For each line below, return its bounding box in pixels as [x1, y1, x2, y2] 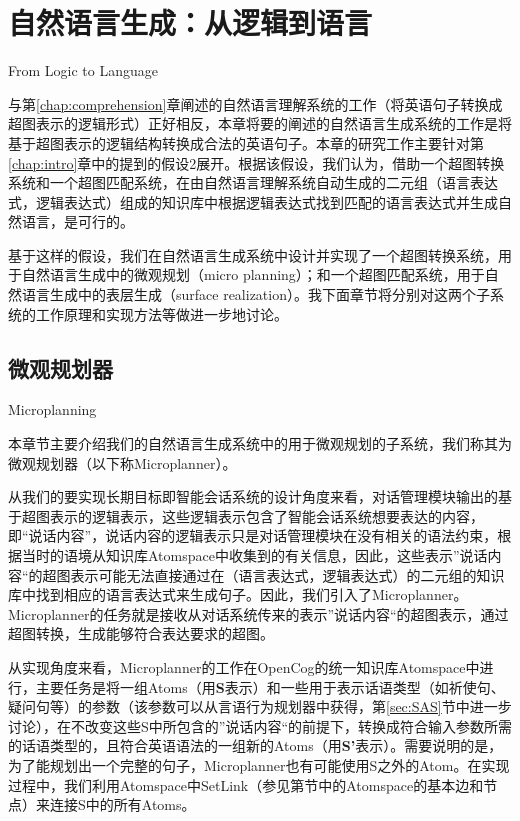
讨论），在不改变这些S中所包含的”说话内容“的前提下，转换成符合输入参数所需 [8, 715, 512, 736]
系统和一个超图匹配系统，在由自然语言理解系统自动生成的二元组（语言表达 [8, 172, 498, 193]
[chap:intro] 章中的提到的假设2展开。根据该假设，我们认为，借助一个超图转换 [8, 152, 505, 173]
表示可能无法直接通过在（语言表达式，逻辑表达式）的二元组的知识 [70, 564, 505, 585]
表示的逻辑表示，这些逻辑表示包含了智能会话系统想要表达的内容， [49, 505, 484, 526]
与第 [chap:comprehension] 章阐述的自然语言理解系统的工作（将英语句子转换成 [8, 93, 503, 114]
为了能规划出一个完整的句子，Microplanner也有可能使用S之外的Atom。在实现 [8, 754, 510, 775]
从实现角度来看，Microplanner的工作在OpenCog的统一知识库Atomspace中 [8, 656, 480, 677]
